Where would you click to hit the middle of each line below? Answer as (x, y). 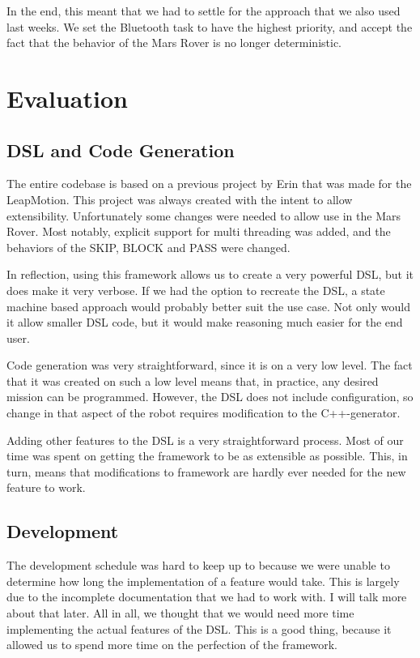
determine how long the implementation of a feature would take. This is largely (203, 581)
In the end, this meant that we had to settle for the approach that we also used (204, 11)
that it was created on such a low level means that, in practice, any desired (193, 380)
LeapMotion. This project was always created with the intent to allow (180, 199)
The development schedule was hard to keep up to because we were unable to (198, 565)
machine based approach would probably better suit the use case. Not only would (208, 306)
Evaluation (67, 98)
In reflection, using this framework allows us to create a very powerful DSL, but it (210, 274)
